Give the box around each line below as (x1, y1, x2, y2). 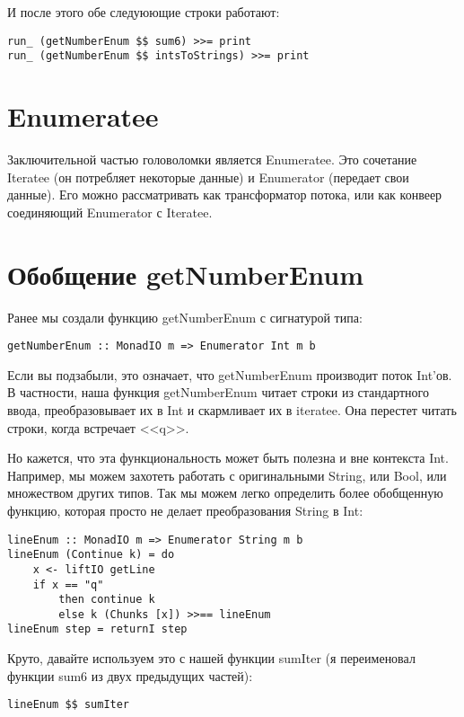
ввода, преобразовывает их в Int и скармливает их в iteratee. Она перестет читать (7, 400, 457, 419)
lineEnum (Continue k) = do (7, 548, 175, 562)
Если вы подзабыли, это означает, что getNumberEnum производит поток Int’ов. (7, 365, 452, 384)
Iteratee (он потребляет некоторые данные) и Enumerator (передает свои (7, 167, 409, 186)
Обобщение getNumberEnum (7, 255, 363, 292)
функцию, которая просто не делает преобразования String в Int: (7, 500, 363, 519)
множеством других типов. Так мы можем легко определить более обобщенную (7, 483, 443, 502)
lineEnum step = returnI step (7, 623, 188, 636)
